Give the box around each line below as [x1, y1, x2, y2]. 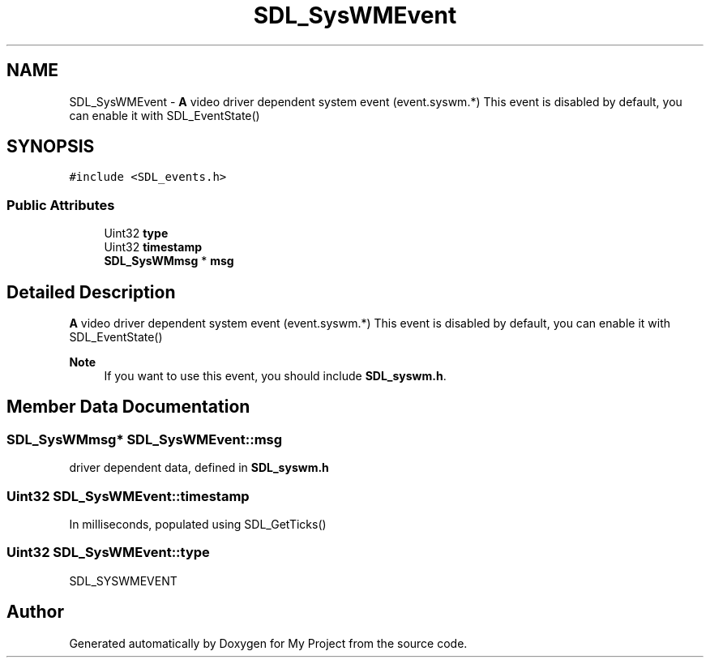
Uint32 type [104, 226, 169, 241]
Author [6, 602, 64, 623]
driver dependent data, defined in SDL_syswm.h [69, 461, 329, 475]
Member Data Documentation [6, 396, 250, 418]
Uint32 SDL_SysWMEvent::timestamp [6, 487, 250, 504]
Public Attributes [6, 196, 115, 213]
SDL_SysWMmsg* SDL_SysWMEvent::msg [6, 431, 283, 448]
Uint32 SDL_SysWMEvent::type [6, 544, 210, 561]
